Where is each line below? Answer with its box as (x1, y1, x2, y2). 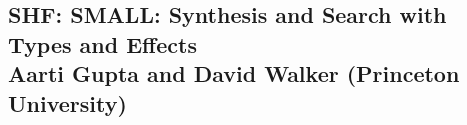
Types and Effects (8, 28, 197, 59)
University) (8, 87, 127, 118)
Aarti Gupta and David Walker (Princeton (8, 58, 460, 89)
